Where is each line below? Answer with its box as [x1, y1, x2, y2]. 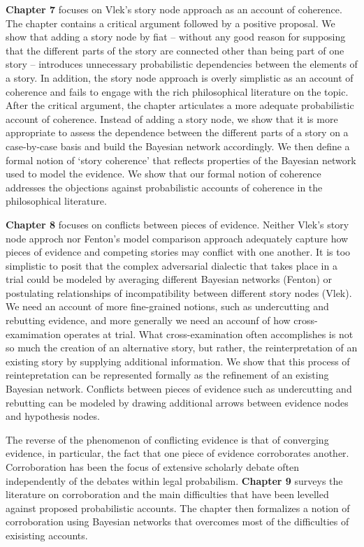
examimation [6, 326, 61, 341]
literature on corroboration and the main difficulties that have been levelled [6, 487, 329, 502]
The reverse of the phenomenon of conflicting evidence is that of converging [6, 432, 329, 446]
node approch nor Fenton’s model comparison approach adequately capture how [6, 231, 349, 245]
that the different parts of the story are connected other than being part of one [6, 43, 344, 57]
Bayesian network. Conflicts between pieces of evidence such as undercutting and [6, 381, 352, 396]
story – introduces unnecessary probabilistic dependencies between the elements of [6, 57, 358, 71]
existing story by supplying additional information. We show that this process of [6, 353, 350, 368]
